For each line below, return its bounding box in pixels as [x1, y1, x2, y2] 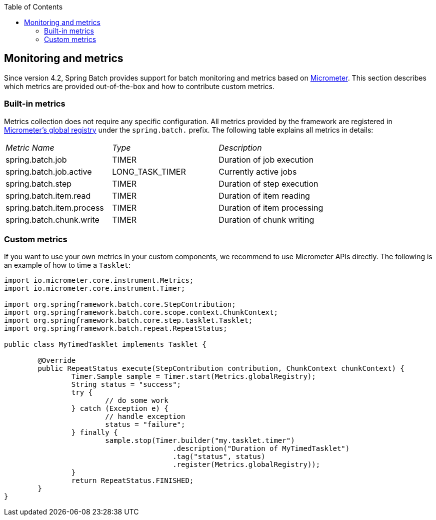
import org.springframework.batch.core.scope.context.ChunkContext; [4, 308, 278, 317]
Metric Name [5, 142, 54, 153]
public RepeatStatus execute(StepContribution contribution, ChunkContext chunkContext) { [37, 364, 404, 373]
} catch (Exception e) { [71, 404, 168, 413]
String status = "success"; [71, 380, 181, 389]
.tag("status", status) [172, 452, 265, 461]
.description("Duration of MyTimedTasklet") [172, 444, 350, 453]
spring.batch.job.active [5, 166, 92, 177]
